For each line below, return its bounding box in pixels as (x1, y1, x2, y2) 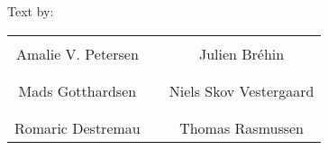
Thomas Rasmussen (179, 117, 305, 138)
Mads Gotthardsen (18, 80, 137, 101)
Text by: (7, 2, 54, 20)
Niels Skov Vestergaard (169, 80, 314, 101)
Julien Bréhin (198, 42, 285, 64)
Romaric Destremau (14, 117, 141, 138)
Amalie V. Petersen (15, 42, 139, 64)
